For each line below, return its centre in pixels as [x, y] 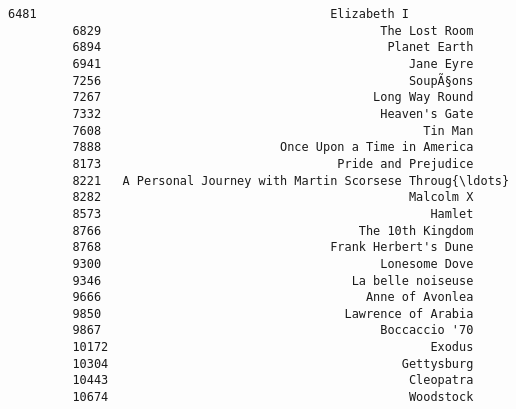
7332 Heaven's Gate [273, 113]
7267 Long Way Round [273, 97]
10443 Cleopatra [273, 380]
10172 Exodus [273, 347]
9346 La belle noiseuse [273, 280]
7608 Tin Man [273, 130]
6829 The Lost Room [273, 30]
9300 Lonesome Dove [273, 263]
